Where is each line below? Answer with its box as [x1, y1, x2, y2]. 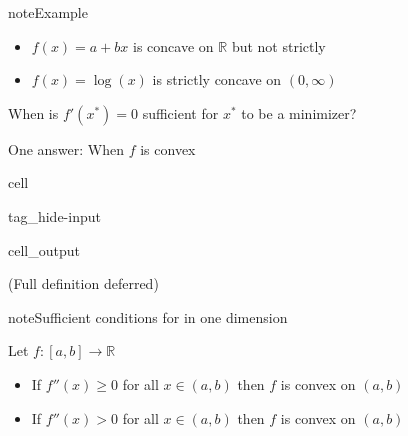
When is [8, 102, 59, 123]
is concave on [133, 35, 214, 56]
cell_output [8, 239, 80, 260]
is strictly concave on [152, 69, 282, 90]
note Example [8, 2, 88, 22]
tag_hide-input [8, 205, 101, 226]
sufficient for [142, 102, 219, 123]
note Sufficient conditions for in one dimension [8, 306, 288, 327]
